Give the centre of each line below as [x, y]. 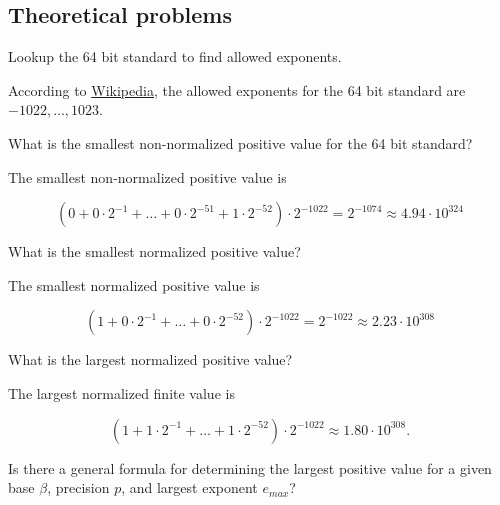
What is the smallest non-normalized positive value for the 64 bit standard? [240, 142]
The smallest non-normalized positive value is [147, 176]
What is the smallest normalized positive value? [154, 251]
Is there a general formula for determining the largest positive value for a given [250, 467]
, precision [78, 487]
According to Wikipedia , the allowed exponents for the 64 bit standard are [237, 89]
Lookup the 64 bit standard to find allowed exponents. [175, 56]
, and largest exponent [189, 487]
